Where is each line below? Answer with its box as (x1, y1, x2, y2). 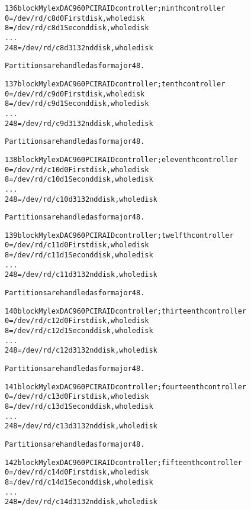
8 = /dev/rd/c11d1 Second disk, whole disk (5, 251, 153, 260)
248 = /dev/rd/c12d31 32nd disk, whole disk (5, 346, 157, 355)
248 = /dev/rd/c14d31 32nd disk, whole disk (5, 498, 157, 506)
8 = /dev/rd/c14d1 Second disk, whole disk (5, 477, 153, 486)
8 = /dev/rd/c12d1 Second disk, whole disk (5, 327, 153, 335)
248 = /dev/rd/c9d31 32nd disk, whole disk (5, 119, 153, 128)
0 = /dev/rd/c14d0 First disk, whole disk (5, 468, 149, 477)
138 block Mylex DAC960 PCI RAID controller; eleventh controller (5, 155, 238, 164)
